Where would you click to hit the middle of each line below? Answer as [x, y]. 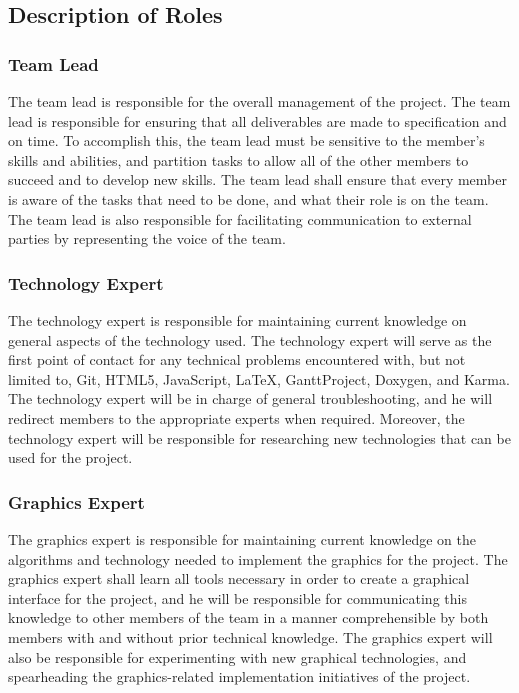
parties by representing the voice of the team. [147, 238]
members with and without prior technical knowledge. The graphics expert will [250, 636]
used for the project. [70, 457]
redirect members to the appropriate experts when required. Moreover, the [236, 417]
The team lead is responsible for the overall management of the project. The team [259, 101]
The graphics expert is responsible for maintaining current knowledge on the [242, 538]
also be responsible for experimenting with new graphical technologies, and [237, 656]
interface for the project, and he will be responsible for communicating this [237, 597]
